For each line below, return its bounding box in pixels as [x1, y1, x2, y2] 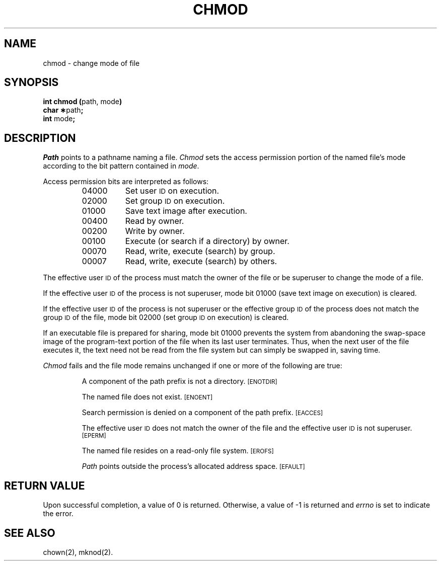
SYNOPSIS [4, 76, 59, 89]
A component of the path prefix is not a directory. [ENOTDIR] [82, 377, 277, 386]
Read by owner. [125, 216, 184, 226]
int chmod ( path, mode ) [43, 97, 122, 106]
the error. [43, 509, 73, 518]
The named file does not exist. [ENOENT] [82, 392, 213, 401]
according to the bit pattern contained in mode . [43, 162, 199, 171]
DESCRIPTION [4, 131, 76, 144]
